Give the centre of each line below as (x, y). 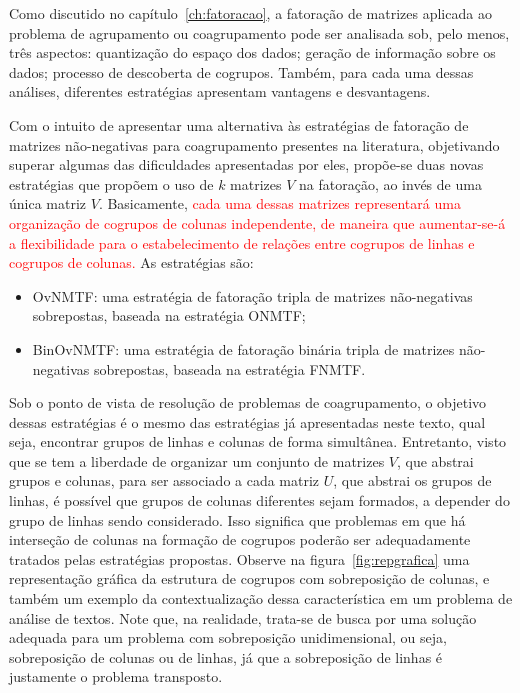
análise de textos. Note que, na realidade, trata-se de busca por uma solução (243, 617)
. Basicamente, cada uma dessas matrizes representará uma (279, 203)
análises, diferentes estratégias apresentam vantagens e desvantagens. (220, 91)
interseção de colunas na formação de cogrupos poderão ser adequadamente (240, 539)
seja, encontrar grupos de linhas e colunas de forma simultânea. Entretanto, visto (258, 441)
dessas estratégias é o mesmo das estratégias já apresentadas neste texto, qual (247, 421)
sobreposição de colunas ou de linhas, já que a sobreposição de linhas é (226, 656)
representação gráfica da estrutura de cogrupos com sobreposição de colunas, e (249, 578)
